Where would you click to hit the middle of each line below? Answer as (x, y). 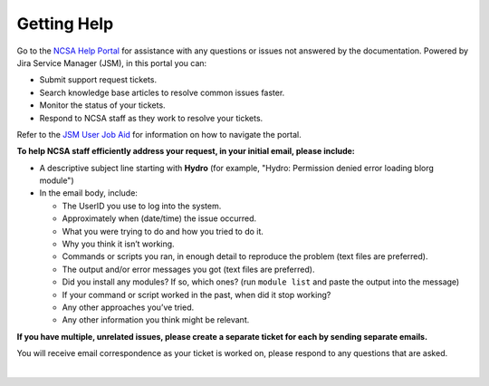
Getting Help (65, 24)
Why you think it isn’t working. (119, 244)
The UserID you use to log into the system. (142, 206)
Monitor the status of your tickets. (103, 105)
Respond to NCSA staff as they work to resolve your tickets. (151, 118)
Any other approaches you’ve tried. (128, 307)
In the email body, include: (88, 193)
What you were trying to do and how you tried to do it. (163, 231)
